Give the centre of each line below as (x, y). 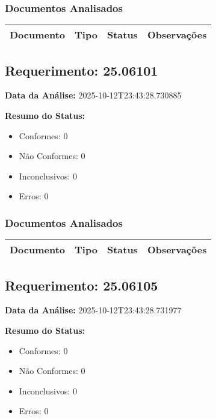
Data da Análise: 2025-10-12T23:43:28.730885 (93, 95)
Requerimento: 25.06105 (82, 285)
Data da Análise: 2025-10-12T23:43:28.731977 (93, 310)
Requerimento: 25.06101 (82, 70)
